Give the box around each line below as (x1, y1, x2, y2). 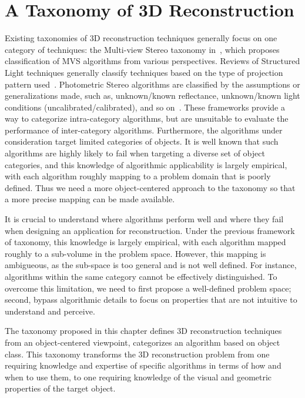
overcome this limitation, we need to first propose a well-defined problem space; (5, 282, 291, 294)
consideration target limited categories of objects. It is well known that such (5, 135, 279, 148)
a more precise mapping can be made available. (5, 193, 175, 205)
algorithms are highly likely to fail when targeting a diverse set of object (5, 147, 265, 159)
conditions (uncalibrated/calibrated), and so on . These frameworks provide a (5, 101, 285, 113)
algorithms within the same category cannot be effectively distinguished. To (5, 270, 277, 282)
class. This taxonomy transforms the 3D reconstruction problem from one (5, 347, 270, 360)
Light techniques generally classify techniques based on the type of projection (5, 66, 283, 78)
